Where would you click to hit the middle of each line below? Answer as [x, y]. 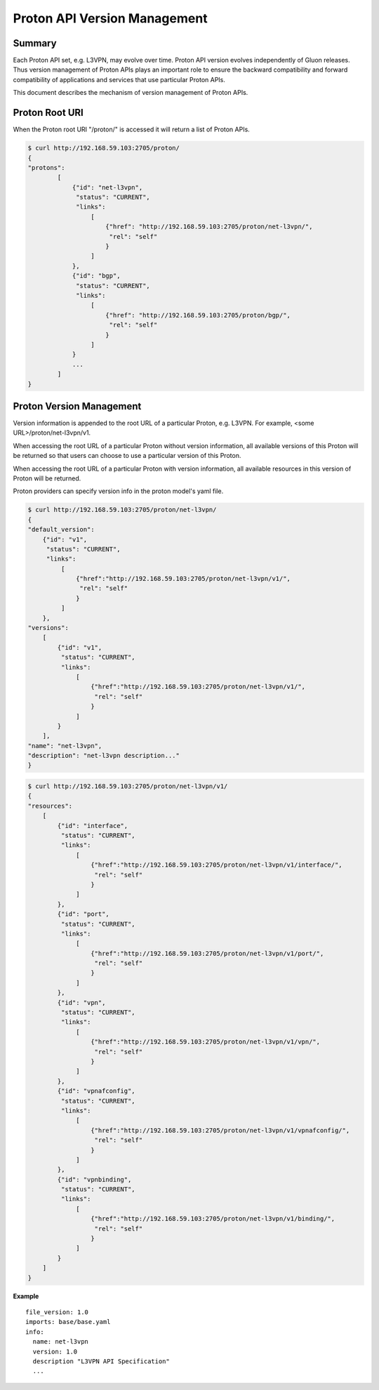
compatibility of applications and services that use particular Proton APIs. [119, 79]
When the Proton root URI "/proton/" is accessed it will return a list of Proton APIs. [132, 129]
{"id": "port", [84, 914]
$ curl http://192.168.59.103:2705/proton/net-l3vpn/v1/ [128, 786]
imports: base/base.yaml [68, 1322]
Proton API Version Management [110, 18]
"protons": [46, 168]
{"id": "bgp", [96, 276]
